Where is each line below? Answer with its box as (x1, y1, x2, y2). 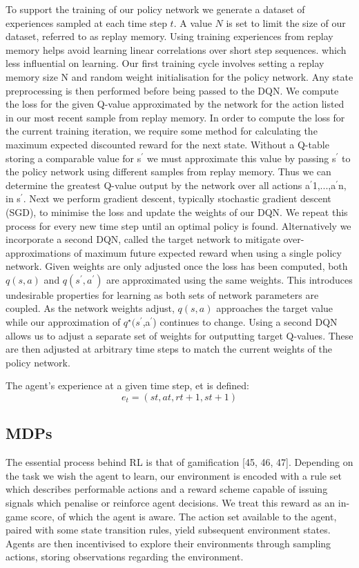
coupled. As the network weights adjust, (6, 301, 175, 315)
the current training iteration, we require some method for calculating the (6, 124, 318, 138)
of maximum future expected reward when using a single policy (73, 245, 342, 259)
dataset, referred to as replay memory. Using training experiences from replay (6, 29, 333, 43)
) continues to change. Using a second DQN (153, 315, 338, 329)
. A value (173, 15, 212, 30)
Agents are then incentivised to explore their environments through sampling (6, 536, 331, 550)
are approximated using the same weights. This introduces (106, 272, 353, 286)
